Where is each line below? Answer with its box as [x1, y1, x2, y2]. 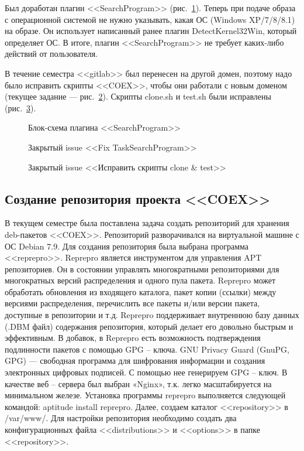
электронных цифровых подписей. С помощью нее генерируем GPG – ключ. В [5, 366, 288, 378]
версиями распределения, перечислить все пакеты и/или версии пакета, [5, 297, 260, 309]
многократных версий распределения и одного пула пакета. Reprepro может [5, 274, 276, 286]
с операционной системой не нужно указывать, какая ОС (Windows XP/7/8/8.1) [5, 13, 295, 25]
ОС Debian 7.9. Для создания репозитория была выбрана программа [5, 240, 248, 252]
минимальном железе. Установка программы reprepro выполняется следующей [5, 389, 286, 401]
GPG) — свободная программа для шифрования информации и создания [5, 354, 265, 367]
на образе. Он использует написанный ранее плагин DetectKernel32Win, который [5, 25, 297, 37]
